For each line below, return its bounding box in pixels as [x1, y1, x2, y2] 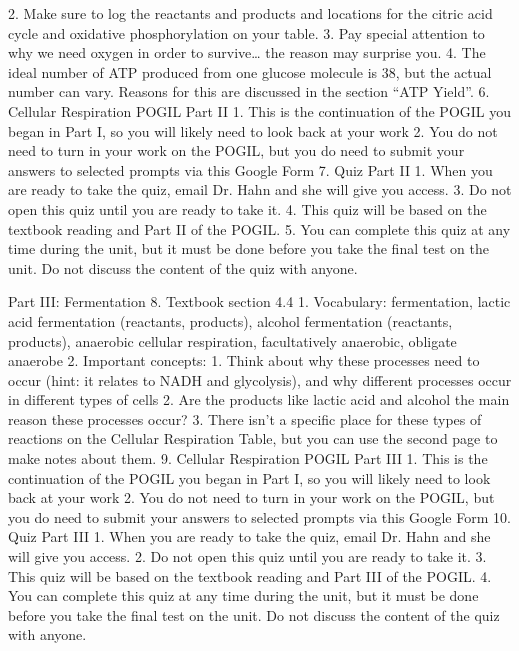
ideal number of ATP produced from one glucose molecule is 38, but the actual [8, 61, 492, 82]
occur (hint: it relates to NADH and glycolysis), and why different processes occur [8, 369, 512, 390]
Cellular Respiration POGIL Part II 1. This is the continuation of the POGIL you [8, 100, 512, 121]
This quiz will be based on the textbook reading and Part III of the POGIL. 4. [8, 565, 492, 586]
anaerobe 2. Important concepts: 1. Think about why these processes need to [8, 350, 480, 371]
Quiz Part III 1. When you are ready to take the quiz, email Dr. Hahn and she [8, 526, 491, 547]
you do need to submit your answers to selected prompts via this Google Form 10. [8, 506, 511, 527]
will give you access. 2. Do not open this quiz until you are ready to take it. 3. [8, 546, 487, 567]
